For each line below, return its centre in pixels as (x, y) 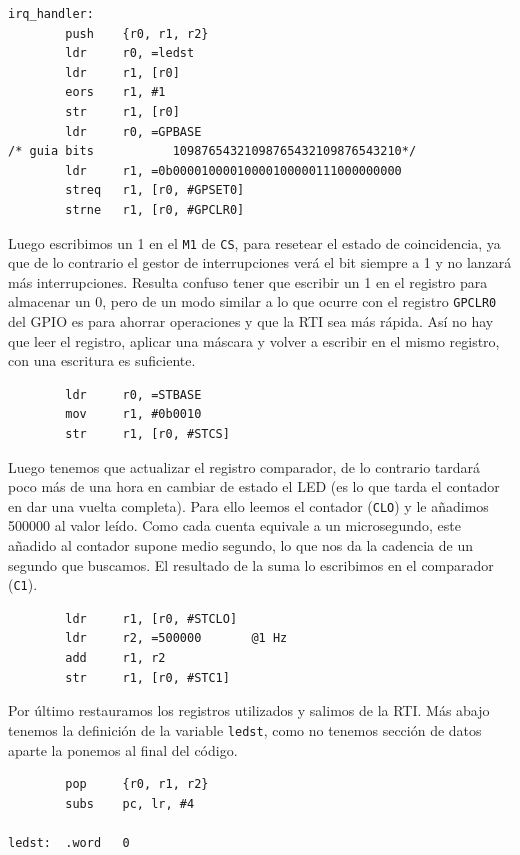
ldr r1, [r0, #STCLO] (151, 618)
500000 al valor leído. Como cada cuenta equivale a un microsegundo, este (234, 525)
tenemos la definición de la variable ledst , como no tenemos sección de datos (245, 729)
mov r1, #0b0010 (133, 414)
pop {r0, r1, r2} (137, 784)
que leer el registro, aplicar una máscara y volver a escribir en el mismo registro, (254, 340)
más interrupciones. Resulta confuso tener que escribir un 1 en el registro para (248, 281)
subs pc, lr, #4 (130, 803)
